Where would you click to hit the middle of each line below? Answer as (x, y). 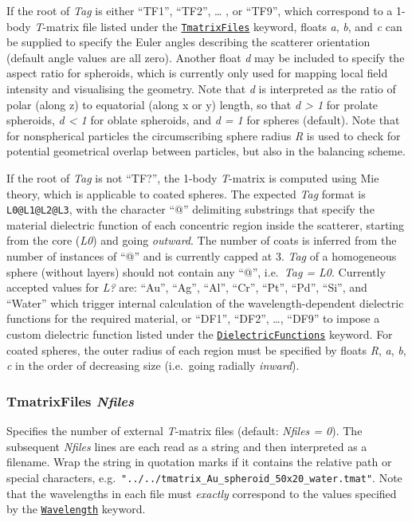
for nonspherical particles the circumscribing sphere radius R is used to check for (204, 135)
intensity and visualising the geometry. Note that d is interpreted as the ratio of (201, 89)
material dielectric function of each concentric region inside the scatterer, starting (206, 224)
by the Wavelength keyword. (76, 509)
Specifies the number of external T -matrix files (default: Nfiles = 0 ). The (184, 431)
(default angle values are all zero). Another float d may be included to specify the (206, 57)
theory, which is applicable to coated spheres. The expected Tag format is (186, 193)
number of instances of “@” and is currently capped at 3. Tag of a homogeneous (202, 256)
